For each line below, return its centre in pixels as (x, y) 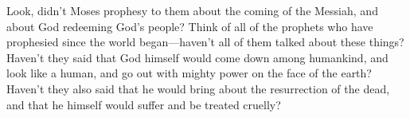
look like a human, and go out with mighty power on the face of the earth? (189, 73)
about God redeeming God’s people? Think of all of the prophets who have (190, 26)
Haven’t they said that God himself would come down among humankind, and (197, 57)
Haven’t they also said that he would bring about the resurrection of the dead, (198, 88)
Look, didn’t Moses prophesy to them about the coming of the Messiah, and (192, 10)
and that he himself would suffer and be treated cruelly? (144, 104)
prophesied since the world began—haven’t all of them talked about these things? (205, 42)
